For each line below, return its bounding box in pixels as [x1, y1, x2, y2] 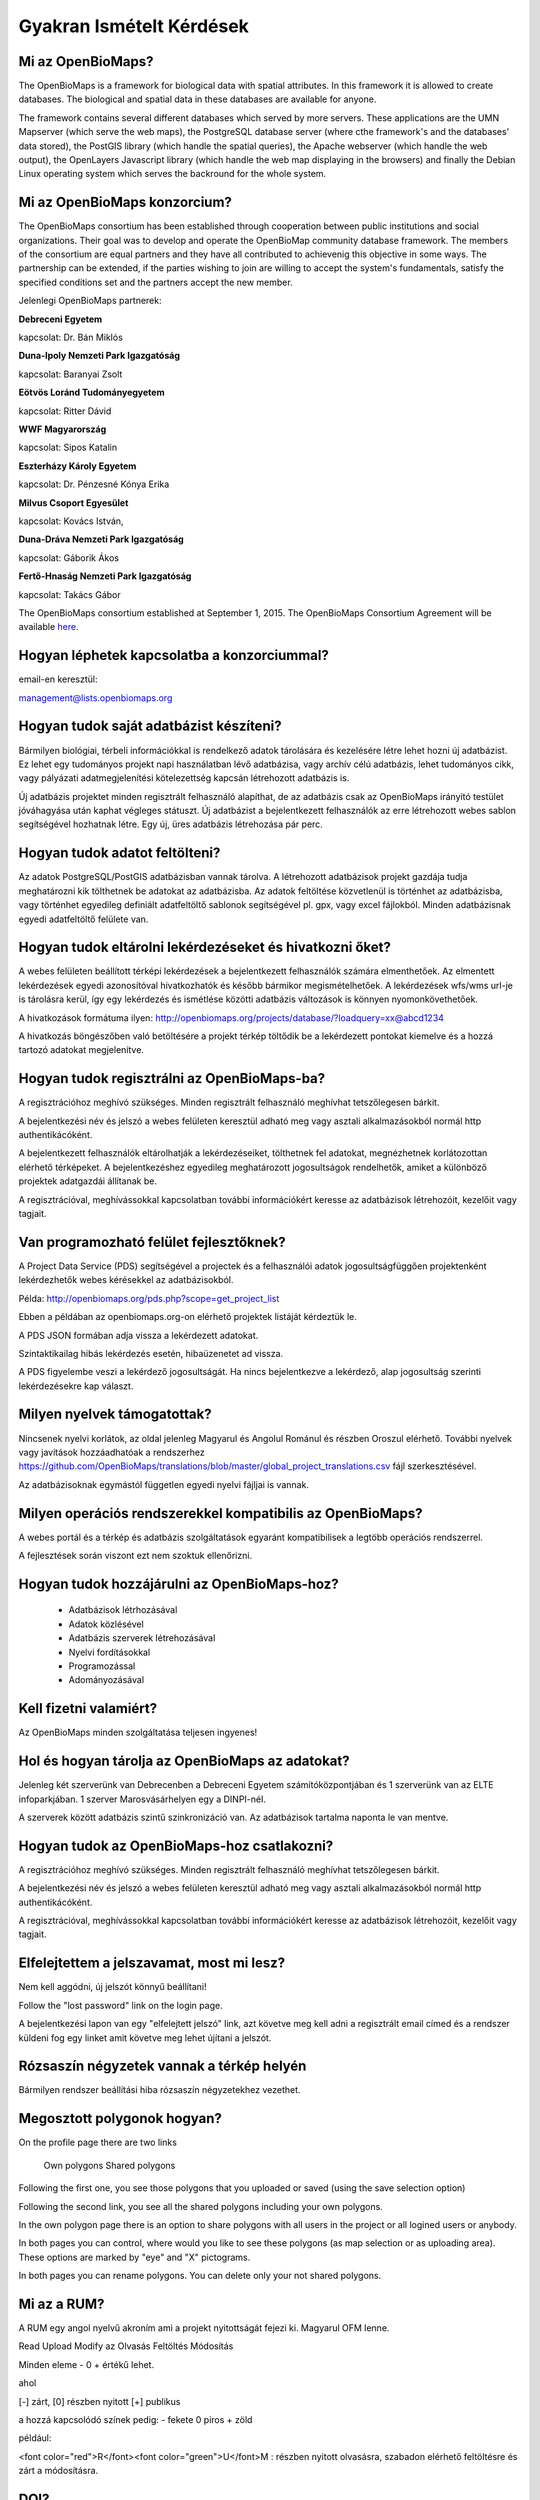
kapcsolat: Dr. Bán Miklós [18, 331, 124, 344]
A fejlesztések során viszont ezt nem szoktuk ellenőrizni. [18, 1550, 253, 1562]
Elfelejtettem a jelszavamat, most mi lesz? [18, 1955, 286, 1972]
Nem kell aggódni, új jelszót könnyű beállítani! [18, 1981, 207, 1993]
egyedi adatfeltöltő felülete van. [18, 913, 149, 925]
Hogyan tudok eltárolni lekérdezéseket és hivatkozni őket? [18, 939, 392, 956]
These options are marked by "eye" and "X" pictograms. [18, 2251, 251, 2263]
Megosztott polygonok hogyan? [18, 2110, 222, 2127]
